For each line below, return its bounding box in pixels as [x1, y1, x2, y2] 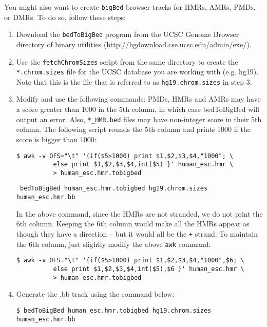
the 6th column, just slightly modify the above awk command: [16, 238, 211, 249]
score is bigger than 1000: [16, 133, 97, 144]
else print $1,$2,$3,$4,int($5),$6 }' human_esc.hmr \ [53, 265, 244, 273]
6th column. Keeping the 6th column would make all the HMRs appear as [16, 218, 250, 229]
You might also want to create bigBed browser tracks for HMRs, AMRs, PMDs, [4, 2, 256, 12]
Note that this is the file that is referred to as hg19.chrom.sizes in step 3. [16, 76, 252, 87]
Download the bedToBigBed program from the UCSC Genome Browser [16, 29, 239, 40]
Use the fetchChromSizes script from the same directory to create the [16, 56, 238, 67]
